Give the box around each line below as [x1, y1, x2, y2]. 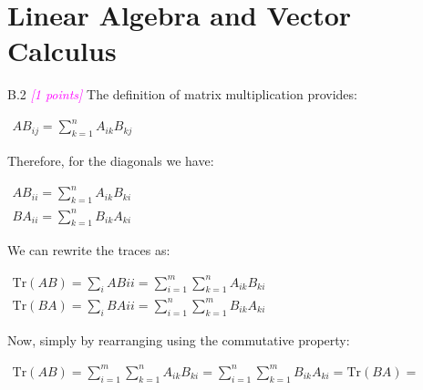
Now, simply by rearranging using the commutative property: [7, 330, 350, 349]
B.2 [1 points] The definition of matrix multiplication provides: [7, 85, 357, 104]
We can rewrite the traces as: [7, 241, 170, 260]
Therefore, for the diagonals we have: [7, 151, 214, 170]
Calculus [7, 32, 117, 69]
